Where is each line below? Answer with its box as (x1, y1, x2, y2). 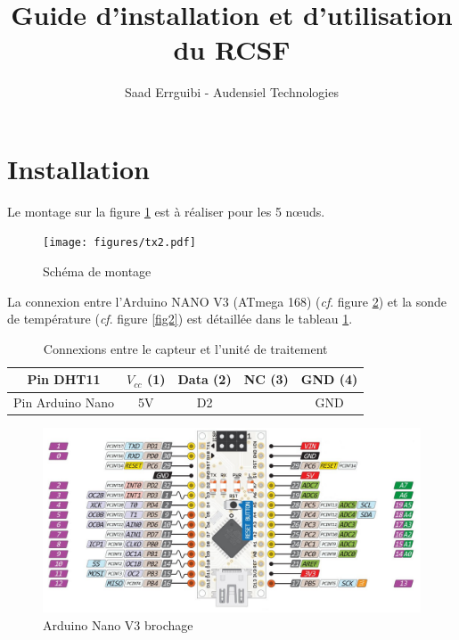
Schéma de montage (43, 262, 152, 281)
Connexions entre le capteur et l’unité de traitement (43, 339, 328, 357)
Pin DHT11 (27, 370, 101, 389)
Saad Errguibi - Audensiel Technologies (124, 83, 339, 102)
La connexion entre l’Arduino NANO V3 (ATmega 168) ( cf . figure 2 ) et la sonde (7, 291, 447, 310)
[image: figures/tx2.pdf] (43, 236, 196, 250)
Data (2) (177, 370, 232, 389)
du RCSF (173, 31, 291, 68)
